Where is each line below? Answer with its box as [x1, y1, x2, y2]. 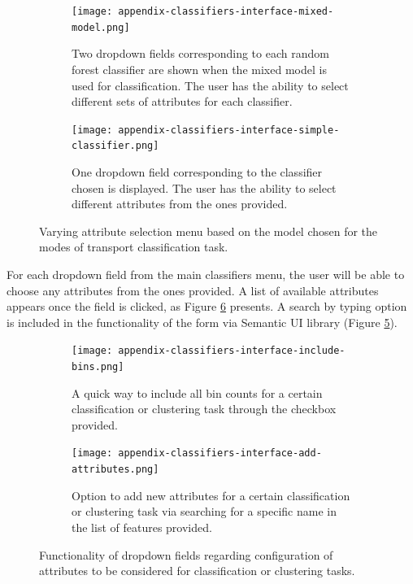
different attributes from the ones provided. [72, 195, 288, 212]
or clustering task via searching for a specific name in [72, 503, 337, 520]
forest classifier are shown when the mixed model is [72, 60, 327, 77]
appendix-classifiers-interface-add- [118, 447, 322, 460]
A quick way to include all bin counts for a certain [72, 384, 323, 401]
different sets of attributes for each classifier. [72, 93, 293, 110]
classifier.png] [72, 140, 159, 152]
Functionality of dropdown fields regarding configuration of [39, 546, 333, 563]
